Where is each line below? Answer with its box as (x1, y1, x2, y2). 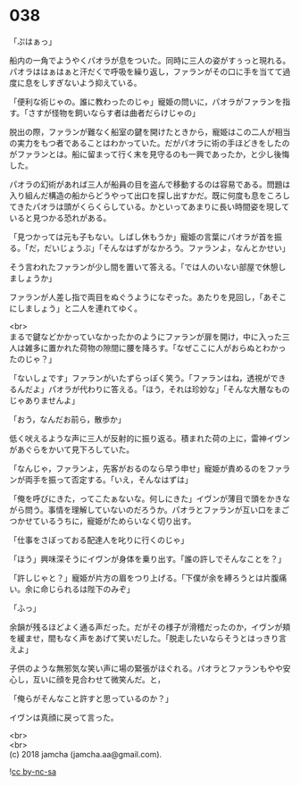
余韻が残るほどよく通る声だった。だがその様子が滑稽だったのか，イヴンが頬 (9, 622, 291, 632)
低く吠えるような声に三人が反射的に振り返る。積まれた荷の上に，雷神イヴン (9, 432, 290, 443)
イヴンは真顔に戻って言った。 (9, 712, 119, 723)
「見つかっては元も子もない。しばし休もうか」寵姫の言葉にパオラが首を (9, 231, 275, 242)
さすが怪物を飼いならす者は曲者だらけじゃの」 (28, 107, 201, 118)
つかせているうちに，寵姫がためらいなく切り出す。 (9, 515, 196, 526)
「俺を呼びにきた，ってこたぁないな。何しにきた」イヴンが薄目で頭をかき (9, 493, 283, 504)
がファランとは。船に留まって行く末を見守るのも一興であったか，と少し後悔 (9, 148, 290, 159)
